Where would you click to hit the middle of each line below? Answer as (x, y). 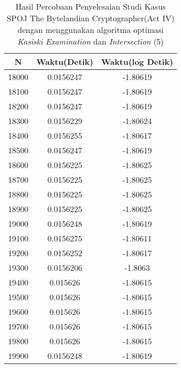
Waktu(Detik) (65, 62)
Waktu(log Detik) (137, 62)
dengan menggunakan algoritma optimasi (91, 30)
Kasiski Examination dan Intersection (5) (91, 41)
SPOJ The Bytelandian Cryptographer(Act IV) (91, 18)
